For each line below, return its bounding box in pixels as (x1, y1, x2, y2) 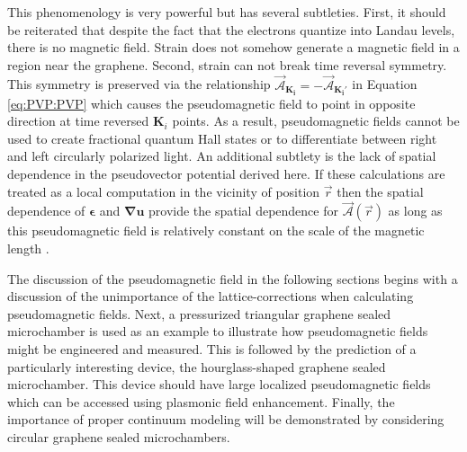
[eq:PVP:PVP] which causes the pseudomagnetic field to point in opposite (7, 93, 416, 112)
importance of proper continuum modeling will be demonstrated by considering (7, 410, 445, 429)
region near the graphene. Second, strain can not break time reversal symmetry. (7, 55, 447, 74)
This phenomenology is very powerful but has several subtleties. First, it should (7, 3, 446, 21)
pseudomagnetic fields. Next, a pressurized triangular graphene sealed (7, 304, 391, 323)
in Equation (352, 75, 418, 93)
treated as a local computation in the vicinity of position (7, 182, 320, 200)
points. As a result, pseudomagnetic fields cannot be (172, 111, 460, 130)
